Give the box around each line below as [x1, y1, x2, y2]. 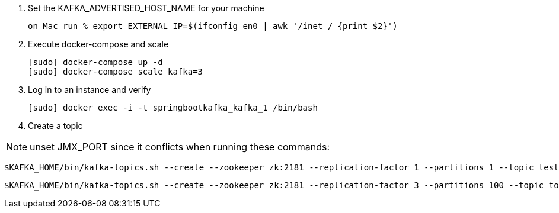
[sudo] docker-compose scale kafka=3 [28, 67, 203, 76]
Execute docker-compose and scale [28, 39, 169, 49]
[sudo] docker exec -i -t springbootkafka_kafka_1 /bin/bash [28, 103, 318, 112]
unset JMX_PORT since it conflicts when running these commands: [30, 141, 330, 153]
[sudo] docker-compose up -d [28, 57, 163, 67]
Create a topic [28, 121, 83, 131]
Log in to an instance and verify [28, 85, 151, 95]
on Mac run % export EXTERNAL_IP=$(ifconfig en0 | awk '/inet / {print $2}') [28, 21, 398, 31]
